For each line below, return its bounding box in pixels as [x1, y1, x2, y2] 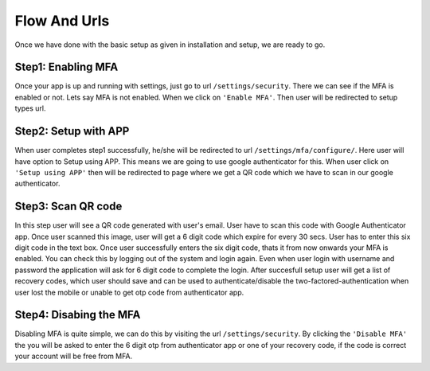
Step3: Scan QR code [14, 200, 123, 213]
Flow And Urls [14, 12, 110, 29]
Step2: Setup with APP [14, 124, 130, 139]
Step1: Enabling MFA [14, 61, 119, 74]
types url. [14, 103, 46, 113]
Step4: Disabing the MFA [14, 308, 141, 322]
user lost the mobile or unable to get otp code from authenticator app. [14, 287, 244, 297]
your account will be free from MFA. [14, 351, 133, 361]
